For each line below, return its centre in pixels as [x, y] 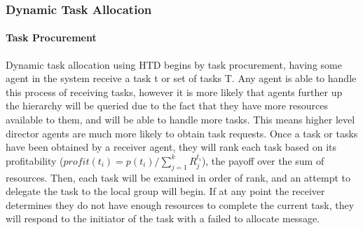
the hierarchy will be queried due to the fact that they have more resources [167, 106]
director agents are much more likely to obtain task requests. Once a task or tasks [182, 133]
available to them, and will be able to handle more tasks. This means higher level [180, 120]
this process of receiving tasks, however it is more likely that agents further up [174, 92]
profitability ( [35, 160]
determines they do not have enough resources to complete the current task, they [180, 204]
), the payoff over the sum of [263, 160]
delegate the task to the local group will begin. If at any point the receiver [165, 191]
